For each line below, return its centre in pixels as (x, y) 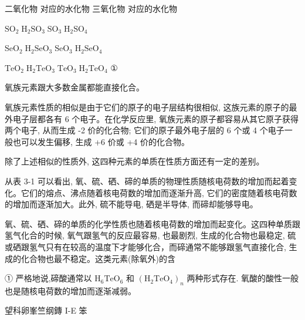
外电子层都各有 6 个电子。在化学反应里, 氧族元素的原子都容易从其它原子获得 (152, 118)
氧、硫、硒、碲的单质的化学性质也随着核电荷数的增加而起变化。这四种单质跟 (152, 223)
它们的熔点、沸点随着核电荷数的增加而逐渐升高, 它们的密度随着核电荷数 (159, 192)
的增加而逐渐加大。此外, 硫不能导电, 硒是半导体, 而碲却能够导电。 (131, 204)
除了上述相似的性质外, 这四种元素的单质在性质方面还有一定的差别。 (135, 161)
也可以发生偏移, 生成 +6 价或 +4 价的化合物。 (101, 141)
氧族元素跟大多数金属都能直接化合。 (74, 87)
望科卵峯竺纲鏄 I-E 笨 (46, 310)
